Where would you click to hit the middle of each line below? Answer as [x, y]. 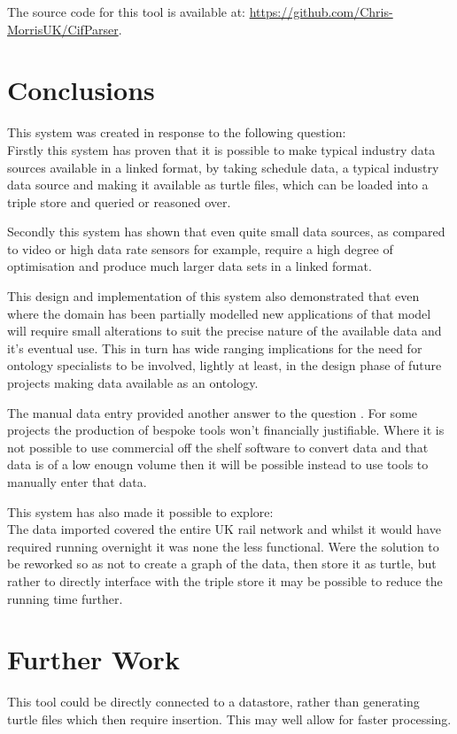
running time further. [65, 598]
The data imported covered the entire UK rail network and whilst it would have [224, 529]
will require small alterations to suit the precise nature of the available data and [225, 331]
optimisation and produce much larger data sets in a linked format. [190, 266]
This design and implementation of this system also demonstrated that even [213, 296]
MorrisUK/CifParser [63, 29]
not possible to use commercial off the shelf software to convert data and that [218, 447]
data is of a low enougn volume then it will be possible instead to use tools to [218, 464]
